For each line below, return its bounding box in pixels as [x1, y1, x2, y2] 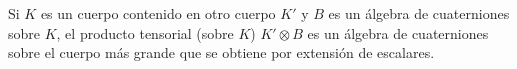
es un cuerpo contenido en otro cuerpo [40, 3, 276, 23]
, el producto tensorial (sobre [56, 22, 234, 43]
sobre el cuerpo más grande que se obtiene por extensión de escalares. [8, 42, 435, 63]
